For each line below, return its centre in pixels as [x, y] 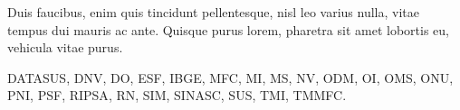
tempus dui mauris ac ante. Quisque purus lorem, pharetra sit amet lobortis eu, [228, 29]
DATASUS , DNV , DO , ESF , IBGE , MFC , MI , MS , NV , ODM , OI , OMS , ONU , [230, 77]
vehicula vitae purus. [65, 47]
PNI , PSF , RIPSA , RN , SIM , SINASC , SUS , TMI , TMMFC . [177, 95]
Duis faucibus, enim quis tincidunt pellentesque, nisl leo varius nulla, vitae [213, 12]
